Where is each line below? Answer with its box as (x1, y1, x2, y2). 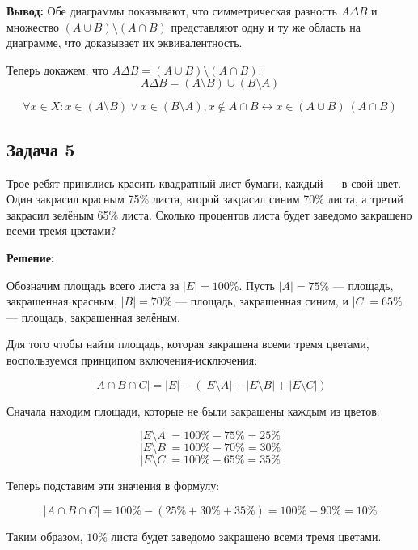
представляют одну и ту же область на (171, 18, 361, 35)
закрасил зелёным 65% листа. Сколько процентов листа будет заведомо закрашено (6, 206, 412, 223)
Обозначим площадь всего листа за (6, 276, 179, 293)
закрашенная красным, (6, 292, 117, 309)
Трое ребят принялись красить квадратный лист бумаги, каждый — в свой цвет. (6, 174, 402, 191)
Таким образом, (6, 527, 83, 544)
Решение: (6, 249, 55, 266)
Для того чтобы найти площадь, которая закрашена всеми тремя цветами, (6, 335, 369, 352)
